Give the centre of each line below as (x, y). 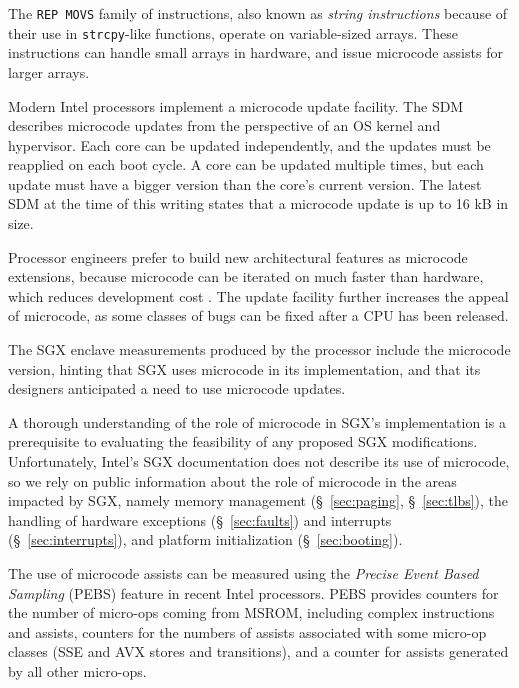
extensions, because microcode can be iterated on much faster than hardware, (246, 276)
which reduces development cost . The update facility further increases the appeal (258, 295)
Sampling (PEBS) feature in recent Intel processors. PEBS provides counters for (253, 592)
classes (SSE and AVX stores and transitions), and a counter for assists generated (258, 651)
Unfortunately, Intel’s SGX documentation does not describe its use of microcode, (259, 461)
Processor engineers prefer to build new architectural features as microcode (238, 256)
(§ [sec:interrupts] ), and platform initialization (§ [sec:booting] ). (205, 539)
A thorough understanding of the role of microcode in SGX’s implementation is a (257, 421)
